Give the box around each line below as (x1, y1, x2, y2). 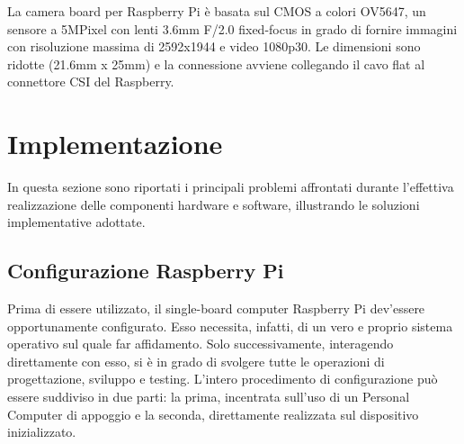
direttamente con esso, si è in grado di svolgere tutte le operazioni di (7, 351, 385, 370)
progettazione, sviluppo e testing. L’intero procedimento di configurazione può (7, 369, 438, 388)
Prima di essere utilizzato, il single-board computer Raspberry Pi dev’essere (7, 299, 425, 318)
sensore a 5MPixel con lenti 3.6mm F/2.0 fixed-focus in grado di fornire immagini (7, 19, 458, 38)
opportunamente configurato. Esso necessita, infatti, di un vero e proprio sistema (7, 316, 453, 335)
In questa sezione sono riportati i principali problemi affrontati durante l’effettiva (7, 177, 454, 196)
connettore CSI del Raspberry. (7, 72, 174, 91)
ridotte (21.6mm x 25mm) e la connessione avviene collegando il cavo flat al (7, 54, 425, 73)
